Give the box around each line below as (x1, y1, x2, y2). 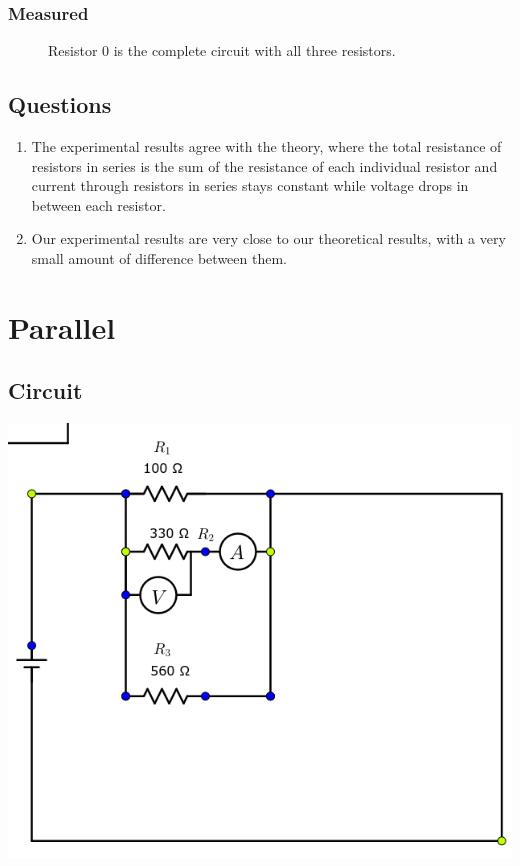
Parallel (8, 306, 116, 347)
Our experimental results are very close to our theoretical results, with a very (31, 228, 506, 249)
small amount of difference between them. (31, 247, 287, 268)
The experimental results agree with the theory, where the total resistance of (31, 136, 502, 157)
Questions (8, 89, 112, 120)
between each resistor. (31, 194, 166, 215)
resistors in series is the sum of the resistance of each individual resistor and (31, 155, 498, 176)
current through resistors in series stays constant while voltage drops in (31, 175, 469, 196)
